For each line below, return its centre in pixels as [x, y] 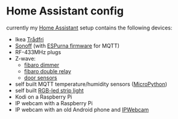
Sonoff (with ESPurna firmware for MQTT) [67, 46]
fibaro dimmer [42, 65]
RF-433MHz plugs [38, 52]
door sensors [40, 78]
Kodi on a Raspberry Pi [43, 97]
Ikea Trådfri [29, 39]
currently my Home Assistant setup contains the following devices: [89, 28]
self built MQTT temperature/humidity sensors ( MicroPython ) [91, 84]
